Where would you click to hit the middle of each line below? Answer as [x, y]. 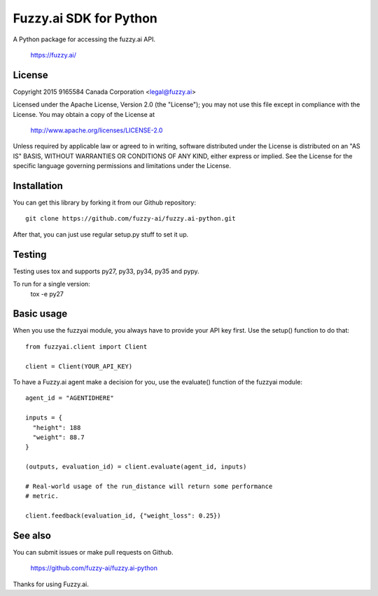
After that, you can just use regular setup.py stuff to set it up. [101, 234]
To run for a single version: [51, 284]
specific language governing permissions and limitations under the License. [122, 166]
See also [32, 535]
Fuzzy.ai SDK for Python [85, 18]
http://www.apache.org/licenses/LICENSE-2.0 [97, 130]
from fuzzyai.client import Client [86, 346]
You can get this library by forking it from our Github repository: [104, 202]
